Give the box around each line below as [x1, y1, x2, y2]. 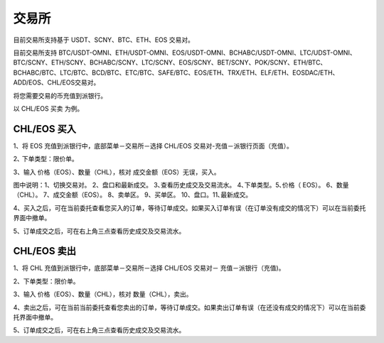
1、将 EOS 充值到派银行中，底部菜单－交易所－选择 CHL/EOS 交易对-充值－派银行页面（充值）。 [13, 141, 293, 150]
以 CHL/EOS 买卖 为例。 [13, 104, 84, 113]
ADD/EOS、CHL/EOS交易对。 [13, 78, 100, 87]
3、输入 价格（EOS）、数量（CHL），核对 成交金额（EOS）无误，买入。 [13, 168, 220, 176]
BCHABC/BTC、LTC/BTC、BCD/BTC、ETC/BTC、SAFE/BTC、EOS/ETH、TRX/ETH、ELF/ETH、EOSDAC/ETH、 [13, 68, 339, 77]
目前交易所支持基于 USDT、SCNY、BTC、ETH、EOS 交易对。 [13, 36, 195, 44]
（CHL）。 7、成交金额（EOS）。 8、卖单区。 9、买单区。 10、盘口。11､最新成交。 [13, 190, 252, 199]
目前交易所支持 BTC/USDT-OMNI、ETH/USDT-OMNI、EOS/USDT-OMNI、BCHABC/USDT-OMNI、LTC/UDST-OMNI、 [13, 48, 356, 57]
